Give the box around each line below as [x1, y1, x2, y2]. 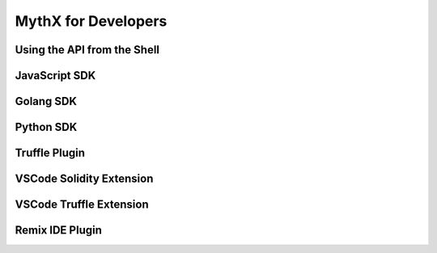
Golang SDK [15, 95, 77, 108]
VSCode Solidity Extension [15, 172, 154, 186]
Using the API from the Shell [15, 43, 160, 57]
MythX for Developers [15, 12, 168, 30]
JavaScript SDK [15, 69, 96, 82]
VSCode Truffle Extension [15, 198, 149, 212]
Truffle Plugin [15, 146, 85, 160]
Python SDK [15, 120, 78, 134]
